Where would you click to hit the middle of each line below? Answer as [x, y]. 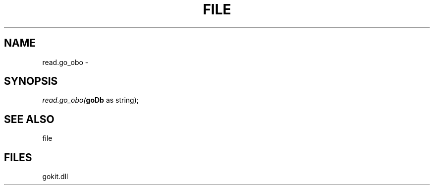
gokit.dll [55, 177]
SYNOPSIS [31, 81]
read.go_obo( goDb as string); [91, 100]
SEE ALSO [29, 119]
